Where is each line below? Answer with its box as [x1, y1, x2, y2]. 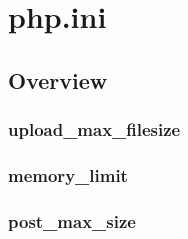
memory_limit [8, 162, 128, 187]
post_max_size [8, 208, 136, 233]
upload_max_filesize [8, 117, 181, 142]
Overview [8, 64, 108, 95]
